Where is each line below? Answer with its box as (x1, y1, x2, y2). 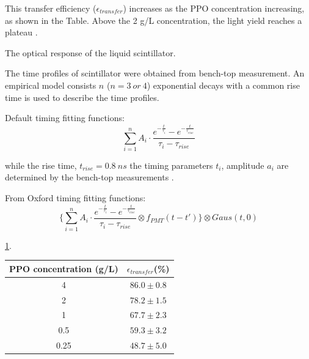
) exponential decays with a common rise (147, 78, 300, 91)
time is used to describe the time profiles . (5, 91, 159, 103)
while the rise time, (5, 158, 77, 171)
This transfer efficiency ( (5, 2, 96, 14)
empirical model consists (5, 78, 96, 91)
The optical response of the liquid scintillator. (5, 46, 176, 59)
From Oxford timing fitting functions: (5, 191, 146, 204)
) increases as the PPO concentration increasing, (123, 2, 305, 14)
